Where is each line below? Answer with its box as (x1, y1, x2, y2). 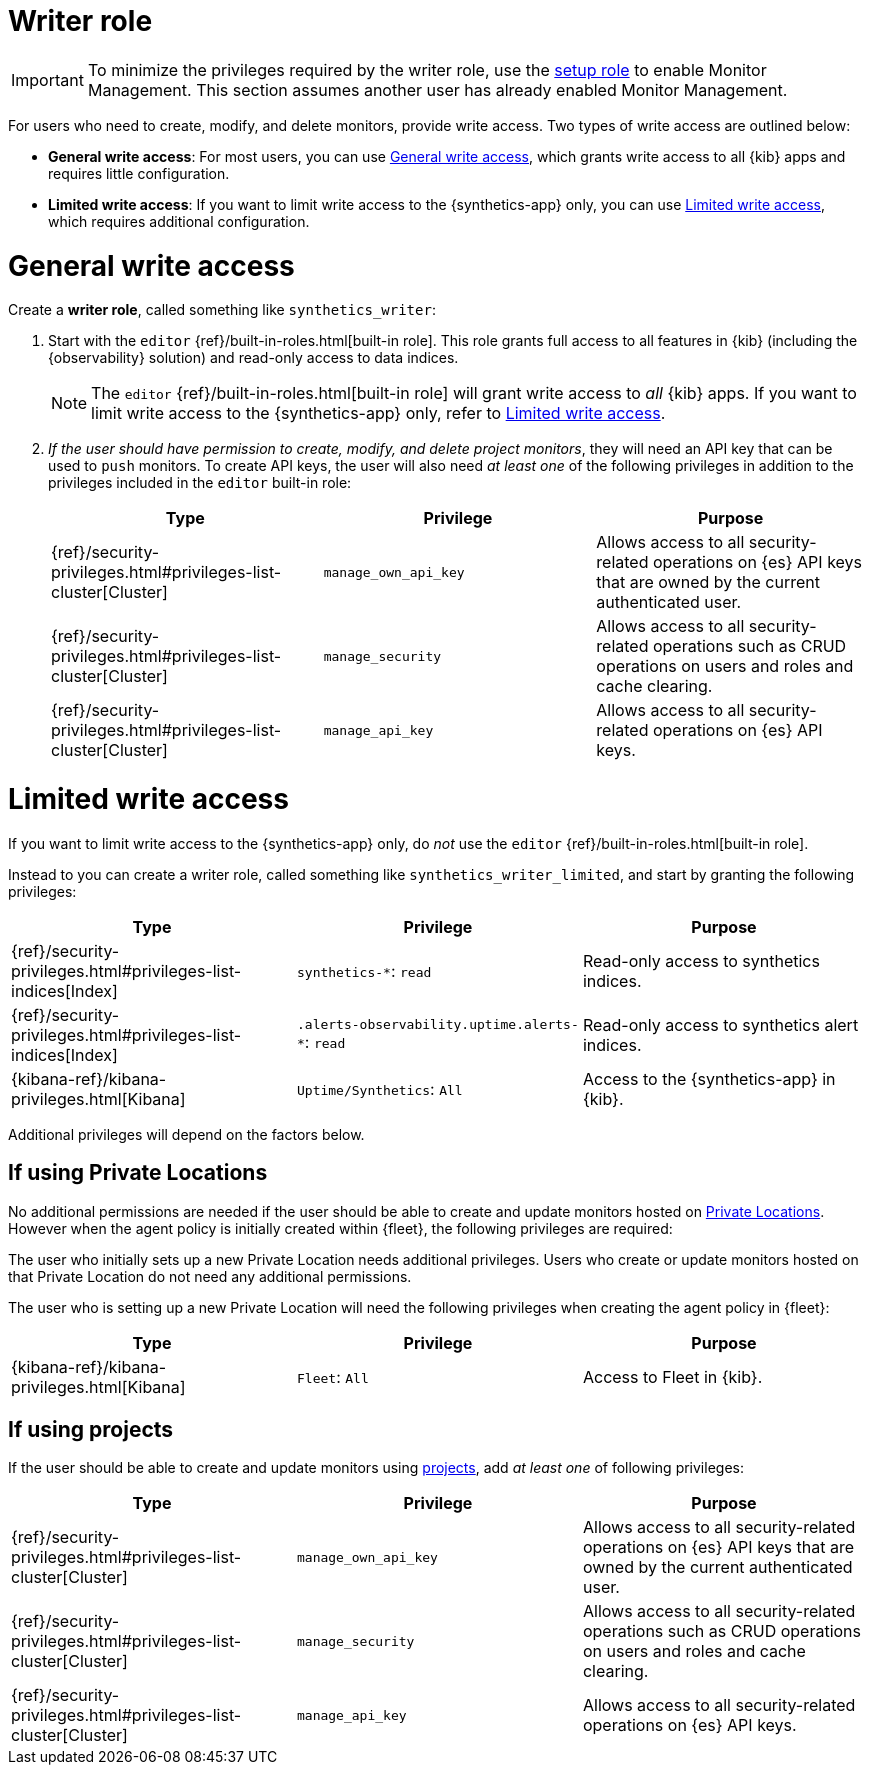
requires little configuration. (48, 164, 230, 182)
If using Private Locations (8, 1160, 268, 1186)
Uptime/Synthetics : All (296, 1078, 463, 1099)
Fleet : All (296, 1366, 369, 1387)
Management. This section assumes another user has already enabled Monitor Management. (87, 79, 788, 100)
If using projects (8, 1417, 174, 1443)
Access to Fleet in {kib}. (582, 1366, 763, 1387)
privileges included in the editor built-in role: (48, 474, 352, 492)
